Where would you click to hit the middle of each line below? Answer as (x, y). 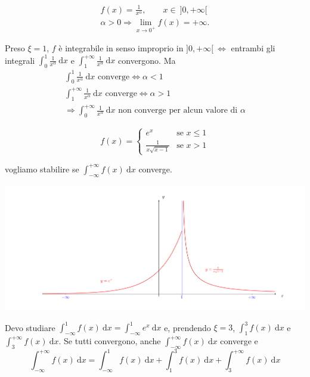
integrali (20, 60)
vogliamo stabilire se (42, 169)
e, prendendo (187, 327)
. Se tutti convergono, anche (110, 341)
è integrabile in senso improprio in (121, 48)
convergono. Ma (147, 60)
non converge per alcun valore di (178, 111)
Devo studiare (30, 327)
